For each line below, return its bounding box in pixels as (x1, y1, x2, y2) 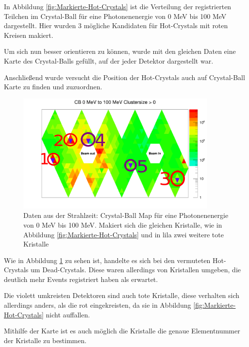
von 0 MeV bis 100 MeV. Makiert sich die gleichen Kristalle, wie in (23, 219, 222, 230)
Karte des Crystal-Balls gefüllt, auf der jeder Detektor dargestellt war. (4, 55, 214, 66)
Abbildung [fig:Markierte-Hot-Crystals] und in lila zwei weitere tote (23, 229, 224, 239)
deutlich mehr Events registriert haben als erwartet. (4, 274, 158, 284)
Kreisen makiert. (4, 30, 53, 40)
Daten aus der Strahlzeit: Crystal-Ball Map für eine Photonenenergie (23, 210, 229, 220)
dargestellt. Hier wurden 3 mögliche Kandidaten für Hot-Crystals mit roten (4, 20, 228, 31)
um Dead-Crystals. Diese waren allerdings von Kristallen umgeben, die (31, 264, 241, 275)
